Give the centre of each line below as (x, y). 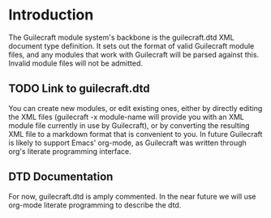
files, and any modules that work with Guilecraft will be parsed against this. (134, 54)
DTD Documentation (61, 177)
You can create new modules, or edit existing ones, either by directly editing (135, 108)
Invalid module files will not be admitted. (76, 63)
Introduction (51, 15)
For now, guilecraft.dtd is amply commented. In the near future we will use (133, 196)
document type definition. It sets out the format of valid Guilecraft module (131, 45)
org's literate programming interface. (70, 151)
